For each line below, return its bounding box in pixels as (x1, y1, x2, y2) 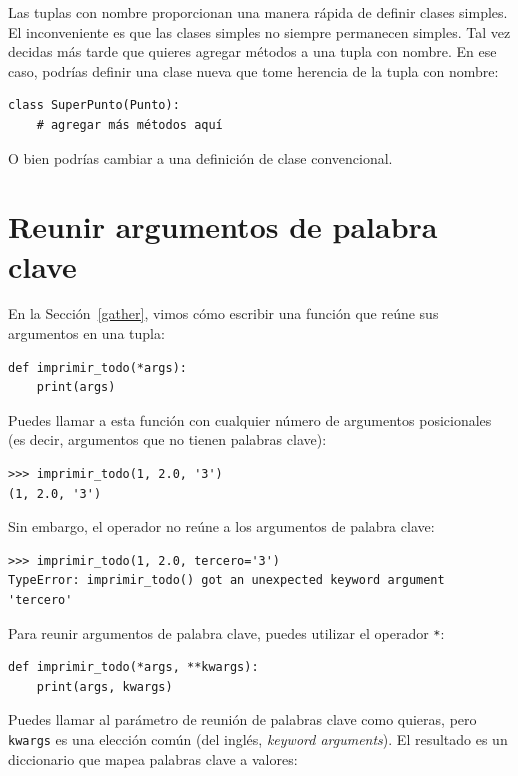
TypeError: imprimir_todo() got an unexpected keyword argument (8, 573, 445, 588)
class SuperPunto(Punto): (8, 98, 180, 113)
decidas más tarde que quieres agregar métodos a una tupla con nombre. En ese (8, 41, 497, 62)
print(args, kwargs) (36, 679, 173, 694)
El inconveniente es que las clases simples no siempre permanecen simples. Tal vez (8, 21, 511, 42)
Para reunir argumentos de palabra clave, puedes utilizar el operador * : (8, 622, 445, 643)
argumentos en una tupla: (8, 323, 165, 344)
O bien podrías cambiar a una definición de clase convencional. (8, 147, 393, 168)
